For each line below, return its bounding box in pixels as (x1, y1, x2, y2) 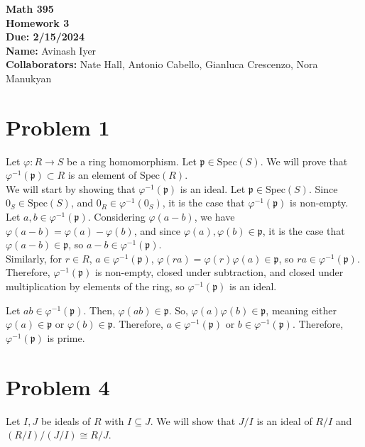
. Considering (87, 209, 146, 224)
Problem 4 (6, 372, 110, 401)
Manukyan (6, 70, 52, 85)
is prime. (47, 330, 85, 345)
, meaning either (266, 302, 337, 317)
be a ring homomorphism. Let (67, 153, 197, 168)
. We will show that (150, 413, 236, 428)
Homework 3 (6, 15, 70, 30)
